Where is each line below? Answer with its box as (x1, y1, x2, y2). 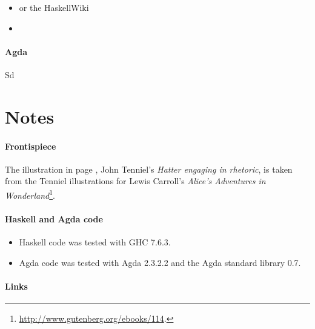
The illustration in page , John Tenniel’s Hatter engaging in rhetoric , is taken (5, 162, 293, 175)
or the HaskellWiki (19, 1, 89, 13)
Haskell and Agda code (5, 212, 103, 225)
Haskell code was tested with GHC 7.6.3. (19, 235, 171, 248)
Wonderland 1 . (5, 187, 55, 201)
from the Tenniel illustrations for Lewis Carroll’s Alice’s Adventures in (5, 174, 266, 187)
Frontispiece (5, 139, 56, 152)
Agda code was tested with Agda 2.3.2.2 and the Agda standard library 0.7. (19, 256, 301, 268)
